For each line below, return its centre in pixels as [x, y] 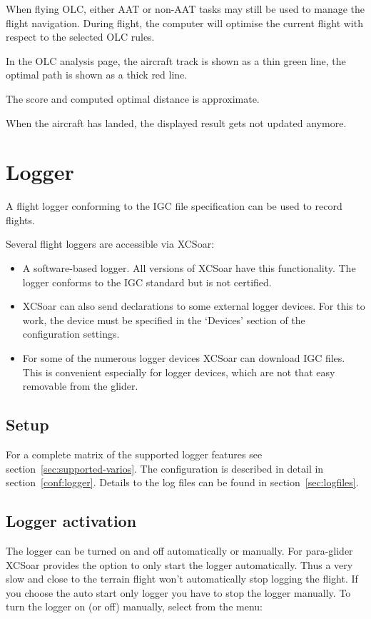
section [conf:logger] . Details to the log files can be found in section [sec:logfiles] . [182, 482]
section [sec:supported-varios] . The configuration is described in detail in [165, 468]
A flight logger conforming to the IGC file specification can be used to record [174, 206]
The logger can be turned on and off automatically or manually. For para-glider [179, 550]
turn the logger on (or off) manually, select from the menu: [134, 607]
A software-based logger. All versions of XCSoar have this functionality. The [189, 268]
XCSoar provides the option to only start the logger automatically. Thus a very [179, 564]
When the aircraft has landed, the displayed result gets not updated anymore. [176, 122]
